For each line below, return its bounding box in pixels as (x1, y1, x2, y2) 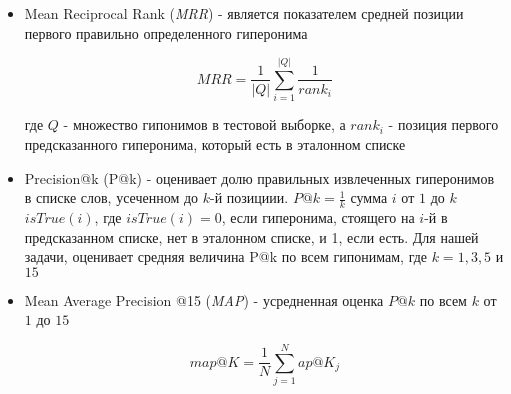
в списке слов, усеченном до (24, 187, 199, 208)
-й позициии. (210, 187, 289, 208)
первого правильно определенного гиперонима (24, 22, 308, 43)
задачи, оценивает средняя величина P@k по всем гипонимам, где (24, 246, 428, 267)
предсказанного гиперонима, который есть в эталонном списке (24, 133, 406, 154)
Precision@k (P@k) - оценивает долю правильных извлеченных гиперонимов (24, 167, 495, 188)
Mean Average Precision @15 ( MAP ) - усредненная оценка (24, 289, 384, 310)
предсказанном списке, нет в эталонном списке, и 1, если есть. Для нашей (24, 226, 479, 247)
